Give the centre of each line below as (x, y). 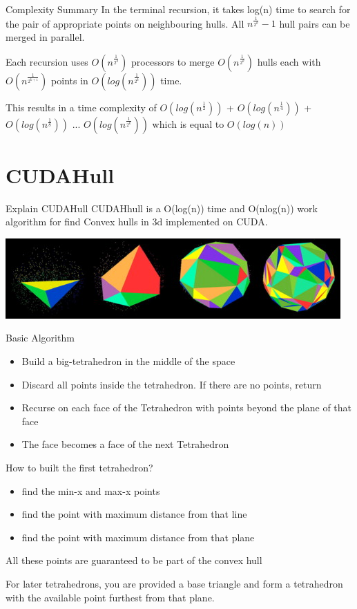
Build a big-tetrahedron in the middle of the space (128, 361)
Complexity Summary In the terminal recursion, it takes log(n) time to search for (178, 9)
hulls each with (289, 61)
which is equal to (188, 123)
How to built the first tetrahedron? (79, 467)
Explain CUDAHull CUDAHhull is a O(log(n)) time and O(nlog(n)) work (162, 208)
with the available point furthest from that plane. (110, 597)
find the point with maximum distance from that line (134, 514)
